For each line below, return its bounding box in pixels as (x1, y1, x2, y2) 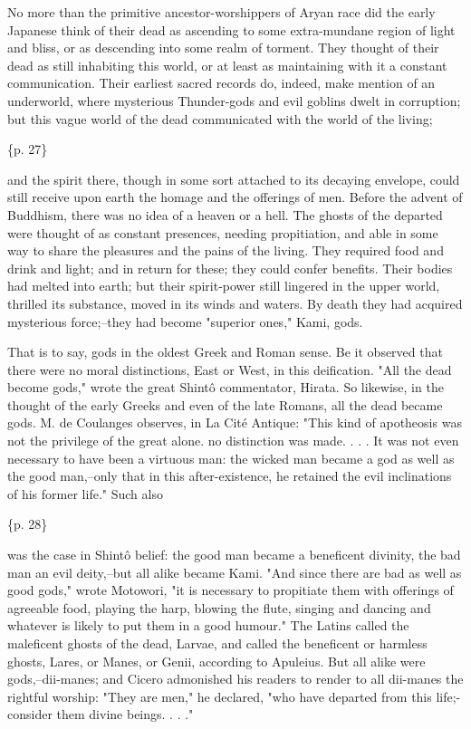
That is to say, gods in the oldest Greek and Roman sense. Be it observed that (7, 342, 443, 361)
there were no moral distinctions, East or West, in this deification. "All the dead (7, 360, 452, 379)
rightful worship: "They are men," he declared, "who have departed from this (7, 686, 432, 705)
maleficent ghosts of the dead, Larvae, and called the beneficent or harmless (7, 634, 428, 652)
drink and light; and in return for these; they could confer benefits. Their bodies (7, 258, 453, 277)
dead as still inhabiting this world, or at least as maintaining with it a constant (7, 55, 447, 74)
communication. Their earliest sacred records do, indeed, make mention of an (7, 73, 436, 92)
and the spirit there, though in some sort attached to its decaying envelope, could (7, 169, 460, 188)
